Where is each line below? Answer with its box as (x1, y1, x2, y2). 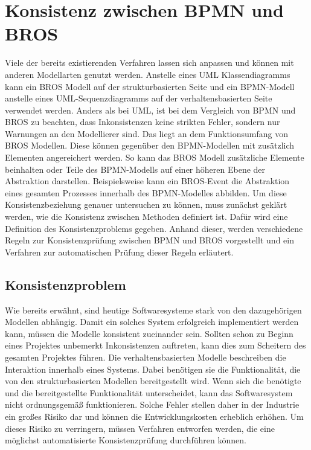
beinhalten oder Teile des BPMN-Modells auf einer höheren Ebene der (5, 162, 266, 175)
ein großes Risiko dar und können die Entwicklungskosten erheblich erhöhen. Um (5, 410, 304, 422)
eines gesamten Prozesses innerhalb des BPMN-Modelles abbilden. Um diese (5, 186, 287, 199)
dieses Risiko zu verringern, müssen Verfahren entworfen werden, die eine (5, 422, 275, 434)
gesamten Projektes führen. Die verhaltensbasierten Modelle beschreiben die (5, 350, 286, 363)
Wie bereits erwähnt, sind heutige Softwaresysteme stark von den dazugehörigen (5, 303, 302, 316)
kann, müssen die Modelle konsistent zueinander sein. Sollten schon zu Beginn (5, 327, 293, 339)
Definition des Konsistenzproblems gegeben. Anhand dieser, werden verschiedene (5, 222, 303, 234)
